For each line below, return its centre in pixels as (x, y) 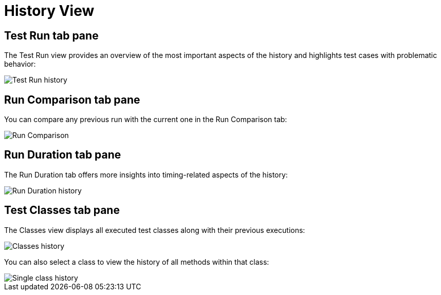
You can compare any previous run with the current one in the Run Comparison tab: (146, 120)
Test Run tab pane (51, 35)
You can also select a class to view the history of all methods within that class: (137, 262)
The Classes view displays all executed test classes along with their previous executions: (155, 230)
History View (49, 11)
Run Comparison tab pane (72, 100)
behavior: (20, 64)
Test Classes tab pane (62, 210)
